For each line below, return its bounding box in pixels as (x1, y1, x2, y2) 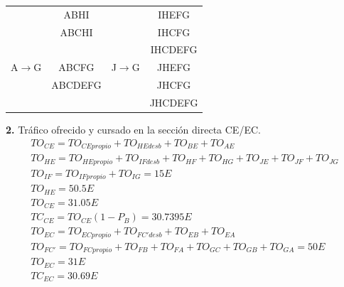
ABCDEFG (51, 77, 102, 92)
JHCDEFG (149, 94, 198, 109)
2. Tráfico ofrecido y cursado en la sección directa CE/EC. (6, 122, 261, 137)
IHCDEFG (150, 42, 198, 57)
